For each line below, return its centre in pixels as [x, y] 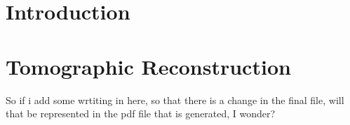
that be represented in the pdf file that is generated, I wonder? [141, 113]
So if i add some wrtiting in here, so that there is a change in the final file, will [175, 100]
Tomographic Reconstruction [148, 66]
